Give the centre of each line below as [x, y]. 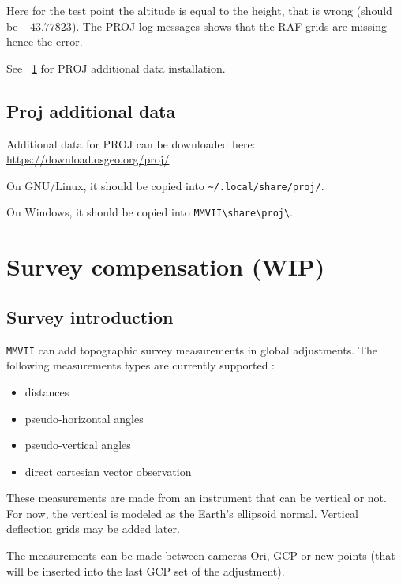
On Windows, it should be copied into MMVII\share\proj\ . [150, 212]
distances [47, 391]
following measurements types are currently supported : [141, 365]
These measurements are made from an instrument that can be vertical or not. [197, 498]
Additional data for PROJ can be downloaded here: [131, 143]
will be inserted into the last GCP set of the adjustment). [146, 570]
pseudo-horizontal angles [84, 418]
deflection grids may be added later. [93, 529]
